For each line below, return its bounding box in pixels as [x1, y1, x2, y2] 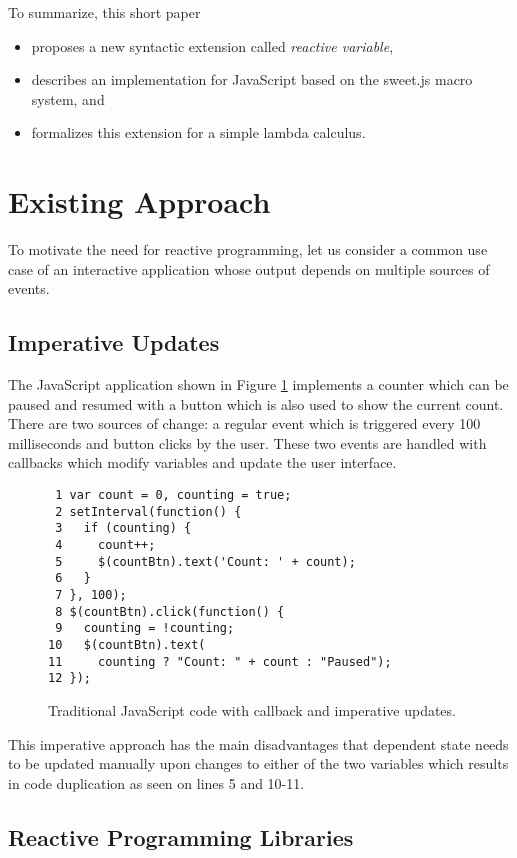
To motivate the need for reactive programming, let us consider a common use [8, 239, 488, 260]
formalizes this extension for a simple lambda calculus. [31, 122, 366, 143]
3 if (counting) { [55, 521, 192, 536]
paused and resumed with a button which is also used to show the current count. [8, 393, 504, 414]
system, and [31, 88, 105, 109]
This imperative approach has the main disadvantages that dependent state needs [8, 733, 509, 754]
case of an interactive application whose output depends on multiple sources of [8, 258, 490, 279]
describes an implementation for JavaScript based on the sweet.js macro [31, 69, 473, 90]
